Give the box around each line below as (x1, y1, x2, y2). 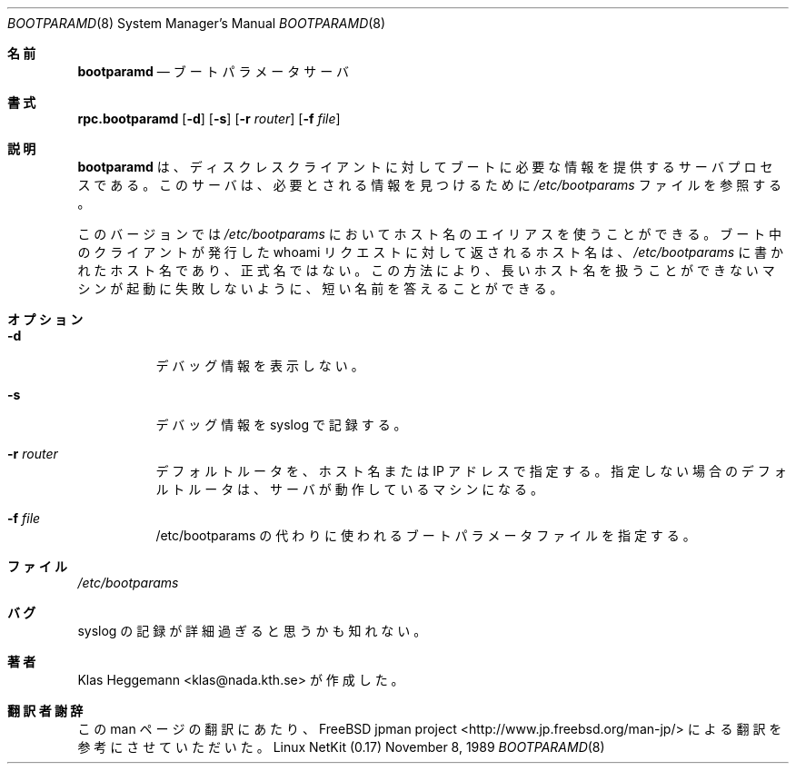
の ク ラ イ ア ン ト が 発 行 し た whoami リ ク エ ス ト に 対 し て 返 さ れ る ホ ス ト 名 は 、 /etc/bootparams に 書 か (77, 244, 784, 260)
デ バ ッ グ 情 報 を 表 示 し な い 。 (155, 358, 364, 373)
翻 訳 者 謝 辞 (7, 703, 84, 718)
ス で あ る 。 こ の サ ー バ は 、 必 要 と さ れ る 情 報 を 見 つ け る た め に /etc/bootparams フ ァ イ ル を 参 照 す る (77, 177, 782, 193)
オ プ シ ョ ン (7, 311, 84, 327)
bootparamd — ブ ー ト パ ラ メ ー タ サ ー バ (77, 64, 350, 79)
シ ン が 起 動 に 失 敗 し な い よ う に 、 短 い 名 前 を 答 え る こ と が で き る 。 (77, 281, 563, 296)
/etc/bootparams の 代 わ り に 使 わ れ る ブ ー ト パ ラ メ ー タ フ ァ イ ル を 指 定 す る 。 (155, 528, 696, 543)
